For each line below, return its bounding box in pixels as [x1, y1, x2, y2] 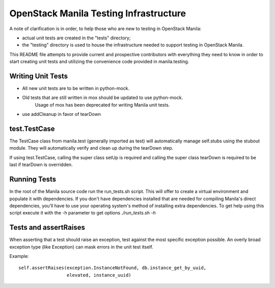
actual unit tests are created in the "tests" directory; [22, 35, 131, 41]
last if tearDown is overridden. [9, 161, 73, 168]
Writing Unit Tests [9, 71, 68, 80]
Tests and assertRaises [9, 223, 85, 232]
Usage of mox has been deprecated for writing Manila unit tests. [35, 102, 170, 108]
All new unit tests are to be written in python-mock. [22, 85, 130, 91]
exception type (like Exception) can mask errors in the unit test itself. [9, 244, 154, 250]
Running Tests [9, 175, 56, 184]
